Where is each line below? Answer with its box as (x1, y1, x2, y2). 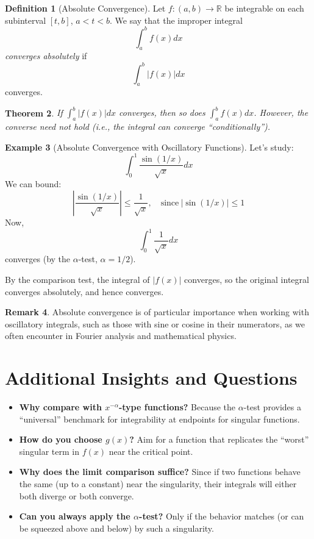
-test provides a (243, 401, 301, 413)
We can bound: (5, 177, 62, 190)
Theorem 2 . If (5, 106, 63, 119)
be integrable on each (224, 2, 304, 14)
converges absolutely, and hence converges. (5, 285, 164, 298)
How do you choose (19, 433, 102, 446)
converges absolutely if (5, 49, 87, 62)
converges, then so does (119, 106, 205, 119)
